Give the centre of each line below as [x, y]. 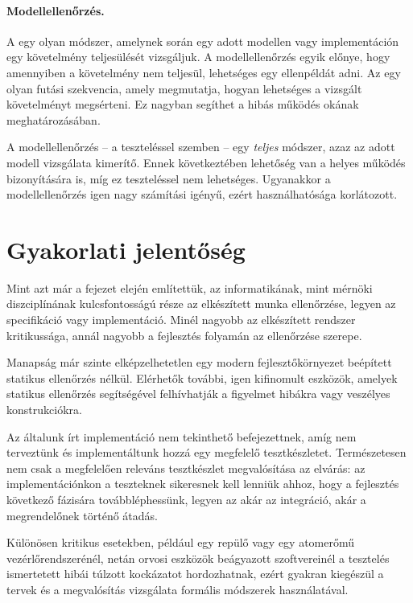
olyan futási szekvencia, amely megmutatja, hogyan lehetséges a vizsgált [184, 88]
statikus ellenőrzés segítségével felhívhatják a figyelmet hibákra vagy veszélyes [198, 394]
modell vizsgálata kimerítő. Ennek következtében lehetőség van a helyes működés [206, 162]
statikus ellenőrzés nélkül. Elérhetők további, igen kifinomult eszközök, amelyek [202, 377]
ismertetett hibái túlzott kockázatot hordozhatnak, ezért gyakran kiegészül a [195, 574]
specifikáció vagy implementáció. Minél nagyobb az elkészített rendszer [181, 320]
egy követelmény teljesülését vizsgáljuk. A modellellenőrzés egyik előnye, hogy [198, 57]
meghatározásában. [54, 119]
